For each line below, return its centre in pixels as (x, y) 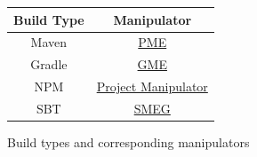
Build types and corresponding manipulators (128, 141)
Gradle (49, 64)
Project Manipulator (152, 86)
